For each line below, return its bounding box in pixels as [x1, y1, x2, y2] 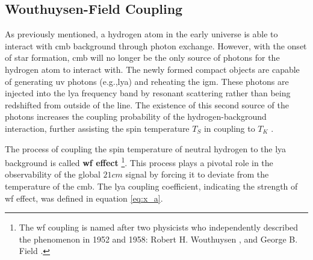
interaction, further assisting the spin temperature [5, 122, 190, 134]
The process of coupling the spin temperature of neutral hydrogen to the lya [5, 142, 287, 155]
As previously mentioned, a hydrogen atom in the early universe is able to [5, 28, 278, 40]
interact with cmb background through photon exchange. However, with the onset [5, 39, 307, 52]
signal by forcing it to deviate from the [125, 168, 269, 181]
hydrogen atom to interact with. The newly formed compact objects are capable [5, 63, 300, 75]
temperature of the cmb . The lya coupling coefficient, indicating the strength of [5, 179, 298, 192]
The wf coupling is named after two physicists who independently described [19, 221, 299, 234]
